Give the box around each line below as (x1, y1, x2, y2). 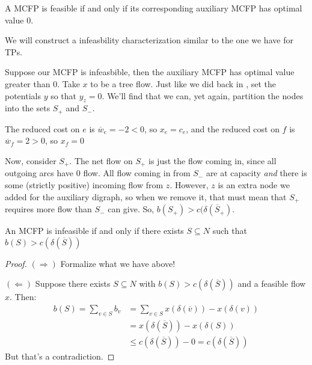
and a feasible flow (237, 277, 306, 290)
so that (50, 89, 77, 102)
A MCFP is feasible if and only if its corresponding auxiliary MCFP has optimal (5, 2, 302, 14)
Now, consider (5, 155, 57, 167)
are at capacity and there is (206, 167, 307, 179)
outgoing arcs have (5, 167, 74, 179)
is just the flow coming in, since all (148, 155, 277, 167)
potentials (5, 89, 41, 102)
